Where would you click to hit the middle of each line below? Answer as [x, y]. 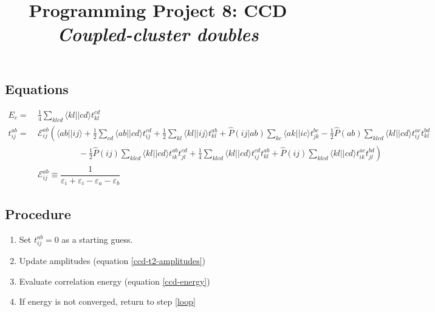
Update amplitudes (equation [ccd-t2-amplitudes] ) [112, 261]
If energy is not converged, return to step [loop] [107, 301]
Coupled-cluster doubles [158, 34]
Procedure [38, 213]
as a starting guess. [97, 239]
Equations [37, 88]
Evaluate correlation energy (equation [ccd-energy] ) [115, 281]
